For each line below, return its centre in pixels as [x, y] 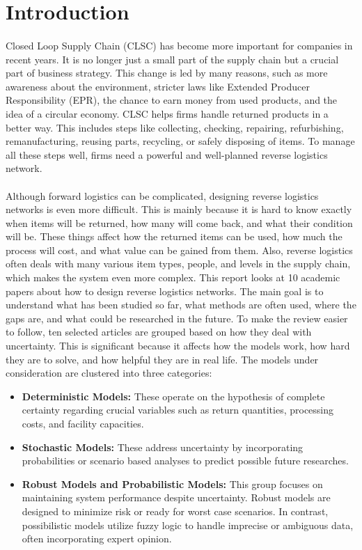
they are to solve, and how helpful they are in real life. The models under [162, 359]
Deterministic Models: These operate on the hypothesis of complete [173, 396]
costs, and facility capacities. [83, 423]
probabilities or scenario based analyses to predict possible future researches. [185, 461]
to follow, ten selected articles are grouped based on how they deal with [159, 332]
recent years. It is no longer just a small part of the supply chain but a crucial [172, 59]
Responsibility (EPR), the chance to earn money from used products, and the [172, 100]
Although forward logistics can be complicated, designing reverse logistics [162, 195]
